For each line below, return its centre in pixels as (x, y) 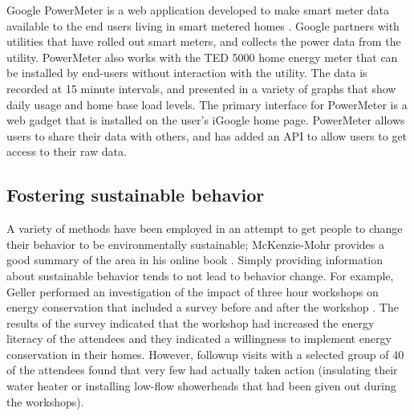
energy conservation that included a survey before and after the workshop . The (203, 307)
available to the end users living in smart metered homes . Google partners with (203, 25)
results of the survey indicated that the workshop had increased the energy (191, 322)
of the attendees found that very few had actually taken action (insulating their (202, 370)
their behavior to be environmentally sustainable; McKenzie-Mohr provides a (196, 244)
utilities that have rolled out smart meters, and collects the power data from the (204, 41)
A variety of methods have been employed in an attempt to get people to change (205, 228)
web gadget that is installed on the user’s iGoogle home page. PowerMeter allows (206, 120)
